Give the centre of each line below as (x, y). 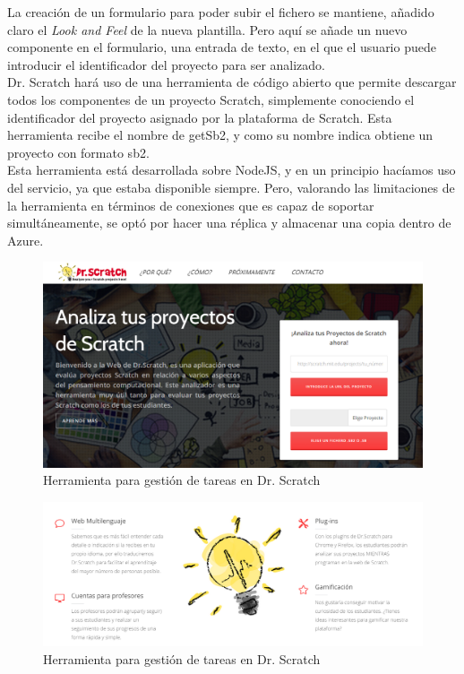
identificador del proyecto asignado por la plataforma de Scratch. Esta (200, 117)
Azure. (26, 240)
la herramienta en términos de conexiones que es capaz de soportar (191, 205)
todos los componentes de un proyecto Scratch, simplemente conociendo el (211, 99)
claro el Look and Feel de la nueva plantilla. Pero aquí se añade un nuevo (207, 29)
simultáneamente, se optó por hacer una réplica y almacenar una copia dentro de (229, 223)
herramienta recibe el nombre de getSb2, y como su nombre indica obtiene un (220, 135)
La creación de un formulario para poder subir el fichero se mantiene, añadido (221, 12)
